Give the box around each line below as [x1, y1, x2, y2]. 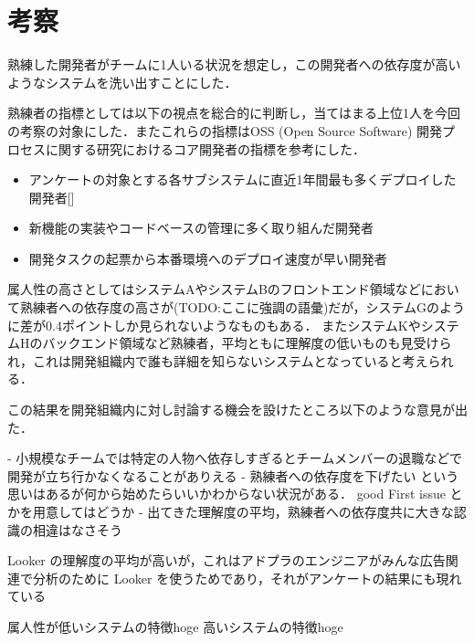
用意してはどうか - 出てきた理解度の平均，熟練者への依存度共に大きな [32, 502, 454, 521]
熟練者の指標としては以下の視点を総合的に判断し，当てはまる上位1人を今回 [7, 103, 461, 122]
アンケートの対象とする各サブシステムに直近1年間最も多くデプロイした [28, 170, 457, 189]
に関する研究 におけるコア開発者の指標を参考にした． [45, 139, 365, 158]
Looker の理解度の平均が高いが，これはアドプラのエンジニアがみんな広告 [7, 551, 446, 570]
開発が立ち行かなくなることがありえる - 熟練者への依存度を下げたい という [7, 466, 459, 485]
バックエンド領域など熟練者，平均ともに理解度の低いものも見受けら [42, 333, 452, 353]
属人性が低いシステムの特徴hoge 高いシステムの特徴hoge [7, 616, 343, 636]
